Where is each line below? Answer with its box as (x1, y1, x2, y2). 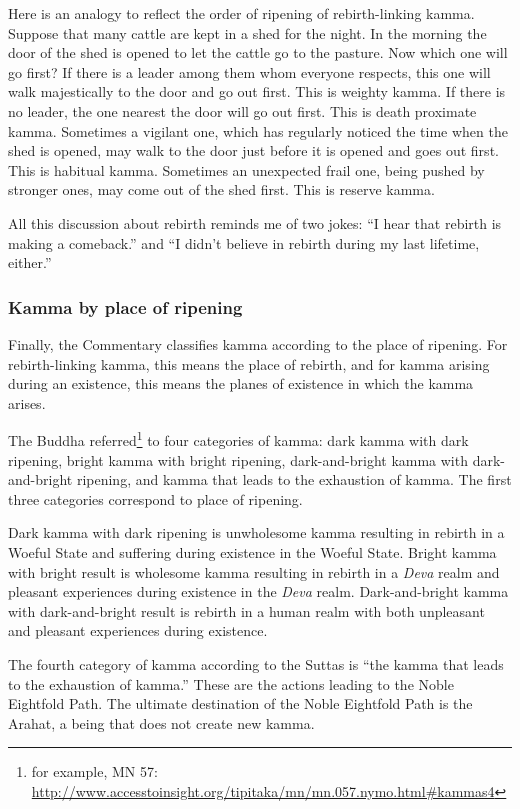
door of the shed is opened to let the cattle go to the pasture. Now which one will (8, 42, 508, 63)
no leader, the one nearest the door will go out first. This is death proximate (8, 100, 477, 121)
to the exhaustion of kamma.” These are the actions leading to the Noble (8, 673, 454, 694)
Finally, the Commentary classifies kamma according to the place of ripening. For (8, 333, 508, 354)
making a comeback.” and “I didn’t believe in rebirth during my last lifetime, (8, 232, 480, 253)
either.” (8, 252, 52, 273)
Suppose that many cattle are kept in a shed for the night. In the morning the (8, 22, 487, 43)
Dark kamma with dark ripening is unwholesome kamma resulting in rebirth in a (8, 522, 505, 543)
